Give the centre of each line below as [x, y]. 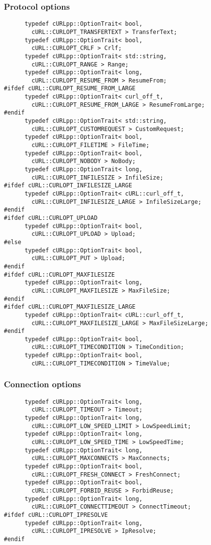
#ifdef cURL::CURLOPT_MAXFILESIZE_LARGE [70, 307]
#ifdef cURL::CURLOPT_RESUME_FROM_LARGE [70, 89]
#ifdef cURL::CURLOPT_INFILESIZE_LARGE [68, 186]
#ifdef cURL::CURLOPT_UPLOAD [51, 218]
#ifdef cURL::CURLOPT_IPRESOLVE [56, 515]
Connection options [43, 384]
